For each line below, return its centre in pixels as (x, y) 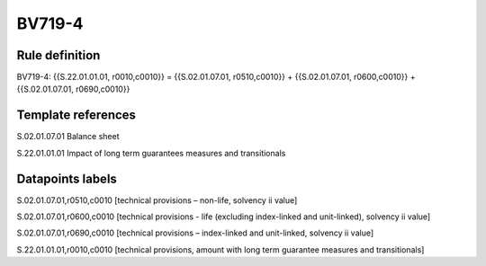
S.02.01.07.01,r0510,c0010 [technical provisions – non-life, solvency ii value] (157, 200)
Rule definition (58, 55)
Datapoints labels (67, 178)
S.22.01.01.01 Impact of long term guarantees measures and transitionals (151, 153)
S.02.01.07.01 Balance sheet (68, 137)
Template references (76, 115)
